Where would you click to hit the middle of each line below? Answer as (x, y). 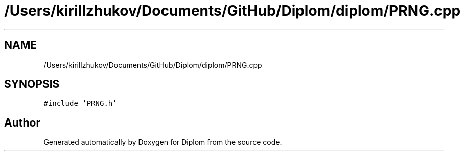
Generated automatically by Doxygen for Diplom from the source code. (163, 142)
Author (22, 122)
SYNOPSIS (32, 84)
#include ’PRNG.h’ (80, 103)
